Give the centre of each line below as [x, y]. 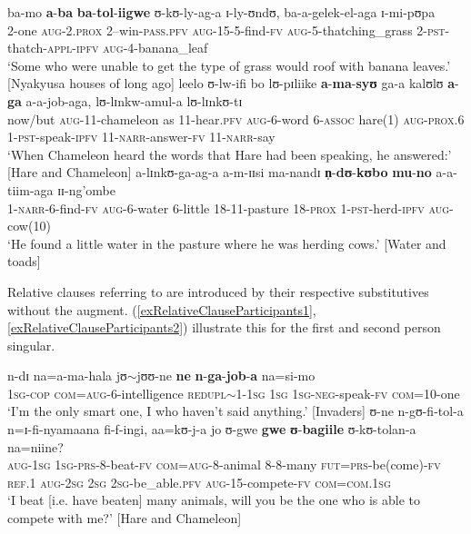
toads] [24, 261]
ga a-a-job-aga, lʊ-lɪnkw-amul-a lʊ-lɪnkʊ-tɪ [125, 100]
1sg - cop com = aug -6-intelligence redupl [117, 393]
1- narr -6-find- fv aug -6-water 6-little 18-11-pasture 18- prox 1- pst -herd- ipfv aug [228, 208]
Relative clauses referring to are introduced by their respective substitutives [218, 291]
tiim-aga [30, 189]
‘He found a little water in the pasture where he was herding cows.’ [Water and [227, 243]
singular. [31, 345]
